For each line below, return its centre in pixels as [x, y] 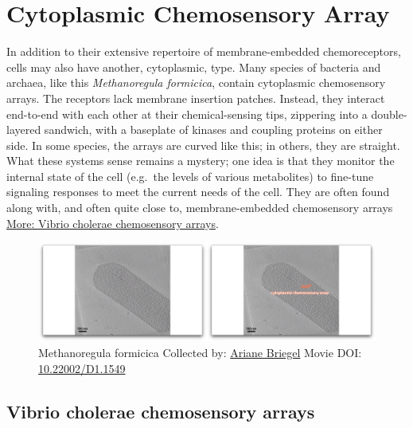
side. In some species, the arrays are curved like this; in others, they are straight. [203, 145]
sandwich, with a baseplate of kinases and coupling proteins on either [213, 130]
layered [24, 130]
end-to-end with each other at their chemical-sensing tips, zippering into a [187, 114]
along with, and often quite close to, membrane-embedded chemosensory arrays [200, 208]
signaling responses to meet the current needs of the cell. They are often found [198, 192]
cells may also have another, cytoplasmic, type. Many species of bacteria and [194, 67]
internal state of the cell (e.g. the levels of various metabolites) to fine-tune [190, 176]
